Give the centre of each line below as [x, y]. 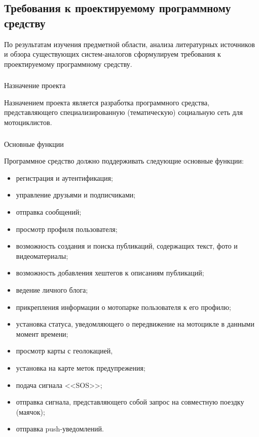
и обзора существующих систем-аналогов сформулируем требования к [113, 54]
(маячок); [30, 411]
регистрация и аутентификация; [64, 177]
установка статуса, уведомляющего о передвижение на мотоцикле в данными [135, 324]
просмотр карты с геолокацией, [64, 351]
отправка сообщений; [49, 211]
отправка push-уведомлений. [60, 429]
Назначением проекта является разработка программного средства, [107, 102]
